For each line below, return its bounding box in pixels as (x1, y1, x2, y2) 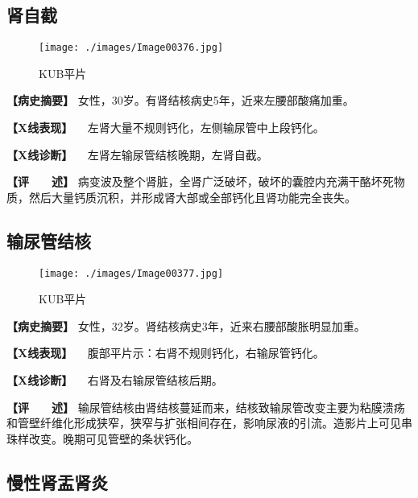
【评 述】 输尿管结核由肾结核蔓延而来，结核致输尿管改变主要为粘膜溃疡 (6, 398, 405, 415)
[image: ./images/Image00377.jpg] (39, 267, 224, 279)
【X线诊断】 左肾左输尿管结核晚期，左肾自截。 (6, 146, 268, 163)
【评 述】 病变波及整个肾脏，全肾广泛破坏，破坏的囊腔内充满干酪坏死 (6, 173, 394, 190)
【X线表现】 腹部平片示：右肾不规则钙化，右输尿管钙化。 (6, 344, 325, 361)
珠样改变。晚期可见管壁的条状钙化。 (6, 430, 198, 447)
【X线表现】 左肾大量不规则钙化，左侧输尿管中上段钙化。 (6, 119, 325, 136)
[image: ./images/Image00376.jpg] (39, 42, 224, 54)
